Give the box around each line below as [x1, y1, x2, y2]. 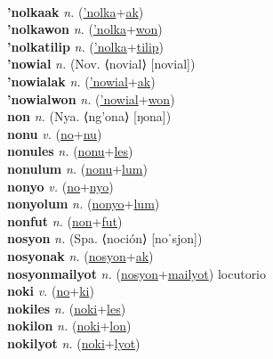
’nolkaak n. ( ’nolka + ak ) [7, 2, 144, 20]
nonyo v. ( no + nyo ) [7, 176, 114, 195]
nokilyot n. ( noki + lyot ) [7, 333, 141, 352]
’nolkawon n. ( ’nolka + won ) [7, 20, 163, 38]
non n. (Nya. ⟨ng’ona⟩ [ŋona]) [7, 107, 172, 126]
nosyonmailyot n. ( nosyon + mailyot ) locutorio [7, 264, 267, 282]
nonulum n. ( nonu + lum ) [7, 159, 148, 177]
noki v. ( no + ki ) [7, 281, 94, 300]
